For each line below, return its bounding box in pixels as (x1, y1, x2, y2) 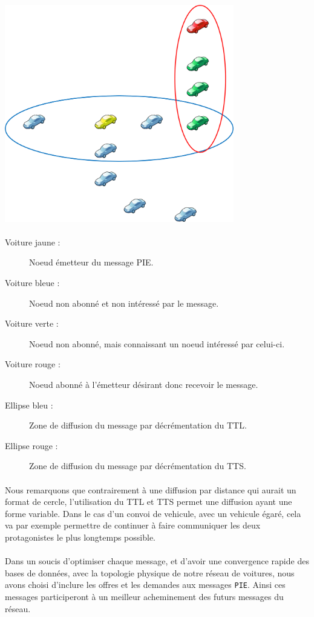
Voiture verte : (5, 317, 59, 330)
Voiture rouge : (5, 358, 61, 370)
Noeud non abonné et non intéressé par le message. (29, 296, 219, 309)
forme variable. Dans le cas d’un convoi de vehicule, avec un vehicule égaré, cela (5, 507, 301, 519)
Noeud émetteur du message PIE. (29, 256, 154, 268)
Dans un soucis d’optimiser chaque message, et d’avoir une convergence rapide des (5, 555, 309, 567)
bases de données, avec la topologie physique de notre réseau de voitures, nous (5, 566, 295, 579)
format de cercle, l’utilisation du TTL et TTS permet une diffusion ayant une (5, 495, 292, 508)
